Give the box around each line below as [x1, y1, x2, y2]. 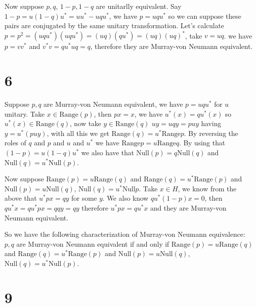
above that [4, 193, 37, 203]
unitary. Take [4, 108, 45, 119]
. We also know [102, 193, 149, 203]
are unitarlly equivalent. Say [96, 1, 181, 11]
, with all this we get [46, 128, 110, 138]
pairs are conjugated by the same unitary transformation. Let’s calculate [4, 20, 224, 31]
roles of [4, 137, 27, 148]
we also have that [81, 147, 134, 157]
